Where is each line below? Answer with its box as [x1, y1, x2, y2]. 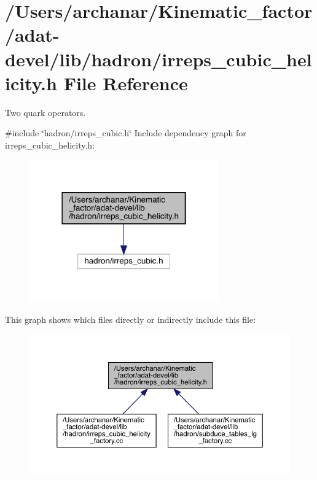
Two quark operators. [5, 106, 86, 118]
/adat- [5, 22, 60, 47]
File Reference [63, 70, 188, 95]
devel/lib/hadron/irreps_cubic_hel [5, 46, 312, 71]
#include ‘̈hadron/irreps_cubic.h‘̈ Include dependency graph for [5, 126, 246, 139]
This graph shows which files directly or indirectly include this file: [5, 312, 256, 325]
